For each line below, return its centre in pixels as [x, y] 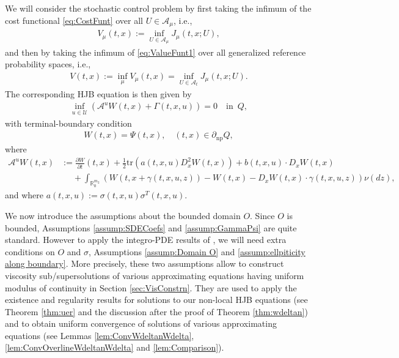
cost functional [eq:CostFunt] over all [74, 20]
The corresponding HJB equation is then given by [98, 93]
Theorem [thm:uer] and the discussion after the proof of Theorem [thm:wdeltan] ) [156, 311]
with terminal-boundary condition [68, 123]
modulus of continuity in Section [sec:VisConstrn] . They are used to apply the [151, 287]
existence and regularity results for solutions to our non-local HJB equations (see [156, 300]
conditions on [30, 251]
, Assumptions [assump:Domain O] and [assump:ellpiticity [197, 251]
